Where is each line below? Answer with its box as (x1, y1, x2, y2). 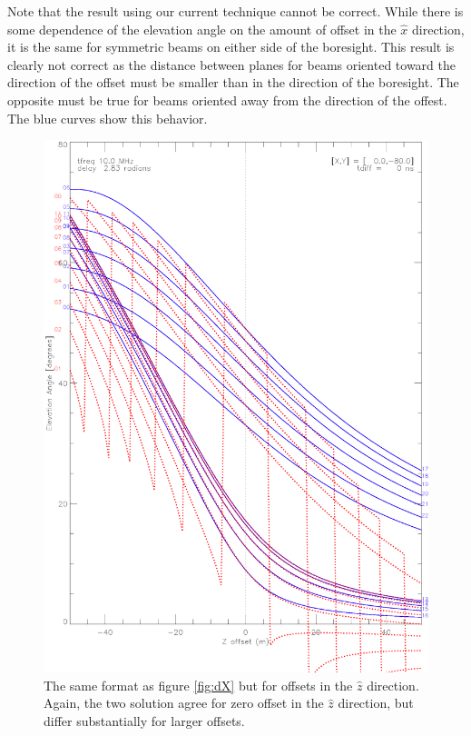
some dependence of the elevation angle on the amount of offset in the (7, 19, 397, 38)
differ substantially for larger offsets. (44, 711, 245, 730)
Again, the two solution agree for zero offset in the (44, 693, 324, 712)
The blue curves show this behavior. (7, 108, 208, 127)
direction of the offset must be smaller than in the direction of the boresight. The (7, 73, 459, 92)
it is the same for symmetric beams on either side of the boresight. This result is (7, 37, 455, 56)
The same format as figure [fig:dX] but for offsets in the (44, 675, 353, 694)
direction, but (338, 693, 414, 712)
